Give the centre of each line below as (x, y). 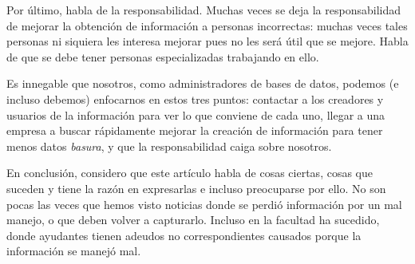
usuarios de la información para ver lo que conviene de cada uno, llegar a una (196, 114)
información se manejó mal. (74, 251)
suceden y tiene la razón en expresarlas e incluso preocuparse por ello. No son (196, 188)
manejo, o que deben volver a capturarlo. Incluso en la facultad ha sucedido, (193, 220)
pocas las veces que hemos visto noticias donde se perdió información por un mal (204, 204)
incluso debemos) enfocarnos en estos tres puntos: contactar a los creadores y (195, 99)
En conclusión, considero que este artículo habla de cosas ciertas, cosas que (190, 173)
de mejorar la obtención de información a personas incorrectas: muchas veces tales (207, 25)
